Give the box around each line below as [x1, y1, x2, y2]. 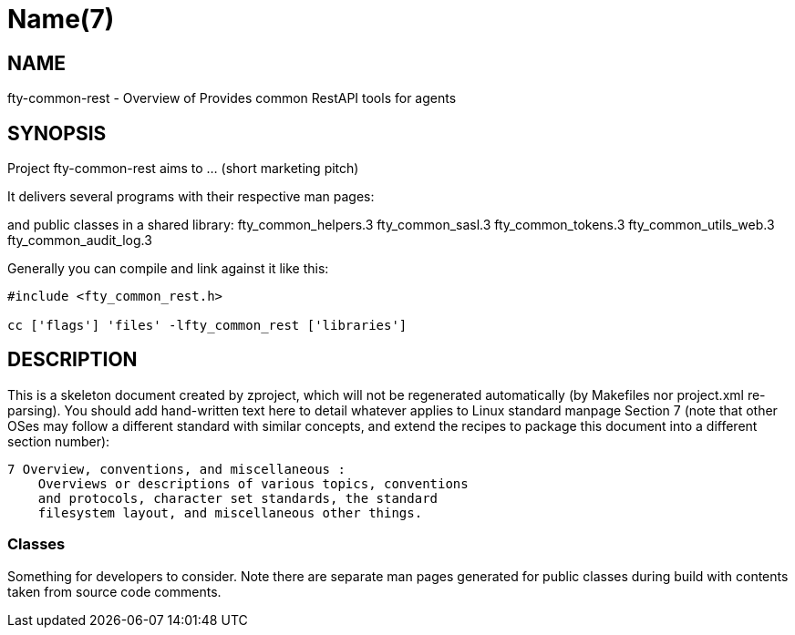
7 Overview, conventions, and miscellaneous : [7, 461, 346, 476]
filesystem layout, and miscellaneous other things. [37, 505, 423, 520]
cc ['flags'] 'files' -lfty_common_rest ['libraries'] [7, 318, 408, 333]
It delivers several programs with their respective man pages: [7, 189, 375, 205]
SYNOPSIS [7, 121, 107, 145]
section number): [7, 433, 110, 449]
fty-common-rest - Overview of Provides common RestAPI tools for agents [7, 90, 457, 107]
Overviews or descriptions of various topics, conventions [37, 476, 469, 491]
